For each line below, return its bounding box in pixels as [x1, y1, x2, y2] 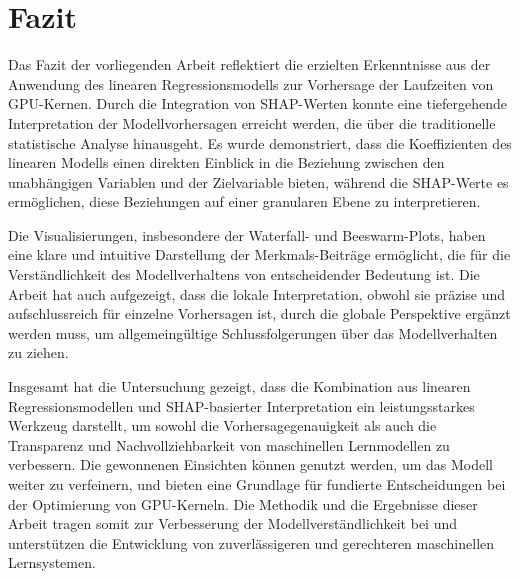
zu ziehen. [8, 342, 69, 363]
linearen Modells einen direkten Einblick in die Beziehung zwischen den [8, 152, 445, 173]
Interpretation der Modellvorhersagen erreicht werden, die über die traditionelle [8, 112, 496, 133]
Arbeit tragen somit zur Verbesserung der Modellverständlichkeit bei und [8, 513, 458, 534]
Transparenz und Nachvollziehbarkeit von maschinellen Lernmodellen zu [8, 434, 450, 455]
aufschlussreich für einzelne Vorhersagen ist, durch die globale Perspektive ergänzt [8, 303, 511, 324]
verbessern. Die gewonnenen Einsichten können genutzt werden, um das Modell [8, 454, 493, 475]
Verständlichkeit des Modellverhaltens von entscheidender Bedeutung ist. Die [8, 264, 480, 285]
